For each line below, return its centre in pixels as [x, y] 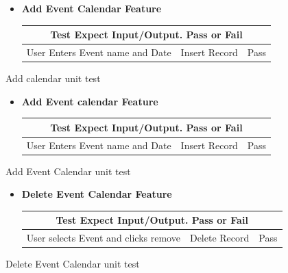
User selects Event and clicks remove [103, 238]
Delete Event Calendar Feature [97, 194]
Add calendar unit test [53, 78]
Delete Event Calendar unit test [73, 264]
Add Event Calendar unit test [68, 171]
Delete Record [219, 238]
